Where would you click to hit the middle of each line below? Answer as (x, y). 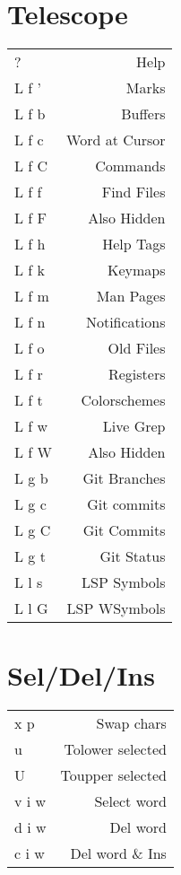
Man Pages (131, 296)
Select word (130, 801)
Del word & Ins (118, 853)
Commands (130, 166)
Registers (137, 374)
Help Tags (134, 244)
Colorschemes (123, 400)
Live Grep (134, 426)
